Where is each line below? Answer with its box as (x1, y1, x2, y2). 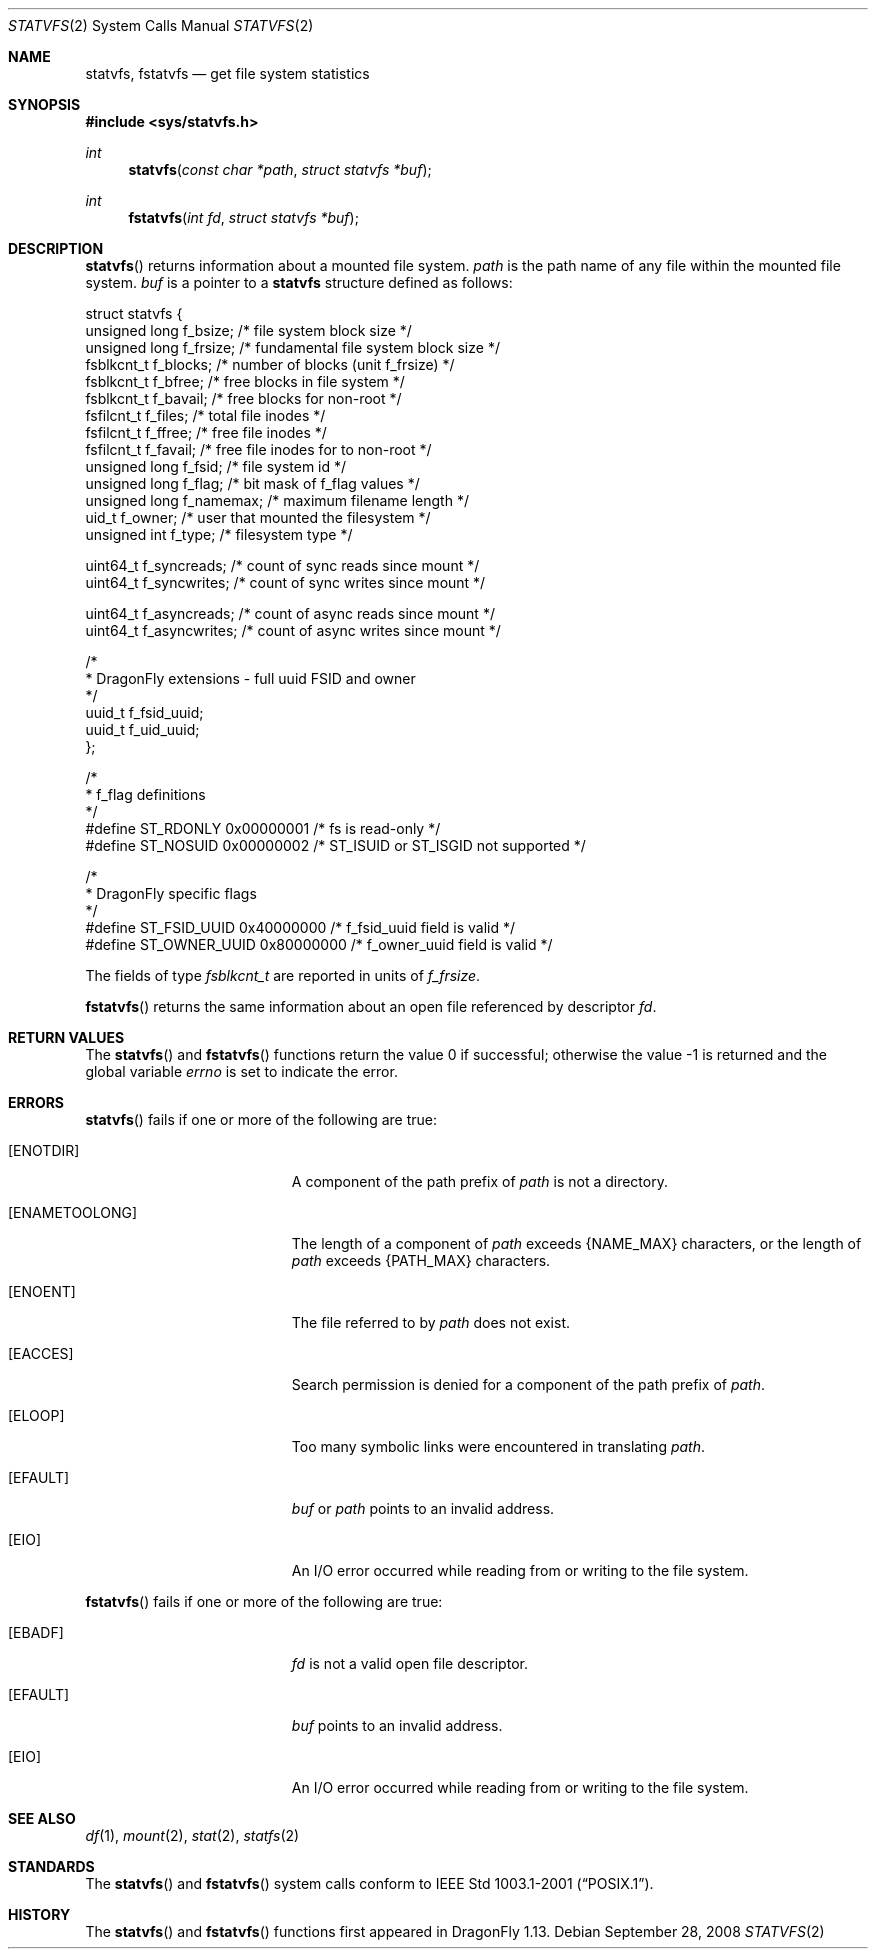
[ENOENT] (8, 1283, 76, 1300)
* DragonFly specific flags (85, 885, 257, 902)
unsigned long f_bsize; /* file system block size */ (85, 322, 412, 339)
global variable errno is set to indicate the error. (85, 1063, 398, 1080)
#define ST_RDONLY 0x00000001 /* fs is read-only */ (85, 820, 441, 837)
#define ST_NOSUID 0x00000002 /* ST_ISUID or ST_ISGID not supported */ (85, 837, 586, 854)
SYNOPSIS (8, 96, 81, 113)
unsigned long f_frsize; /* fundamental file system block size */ (85, 339, 500, 356)
